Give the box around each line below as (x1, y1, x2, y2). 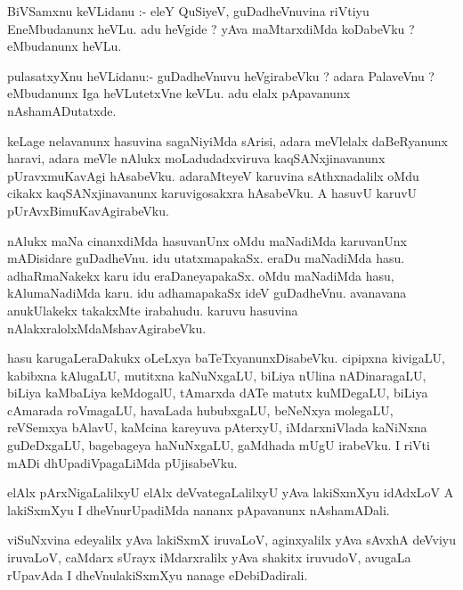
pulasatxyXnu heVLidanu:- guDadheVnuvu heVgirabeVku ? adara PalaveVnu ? (7, 66, 435, 85)
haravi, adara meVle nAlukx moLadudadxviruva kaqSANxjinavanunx (7, 149, 386, 168)
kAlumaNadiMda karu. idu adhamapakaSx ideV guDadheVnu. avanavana (7, 283, 407, 302)
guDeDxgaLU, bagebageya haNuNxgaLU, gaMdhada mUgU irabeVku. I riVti (7, 436, 430, 455)
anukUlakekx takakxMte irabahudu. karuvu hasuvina (7, 300, 298, 319)
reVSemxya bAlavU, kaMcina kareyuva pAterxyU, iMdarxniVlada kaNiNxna (7, 418, 427, 437)
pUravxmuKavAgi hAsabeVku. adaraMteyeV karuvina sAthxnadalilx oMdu (7, 166, 419, 184)
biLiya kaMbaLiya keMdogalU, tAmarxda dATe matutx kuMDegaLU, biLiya (7, 383, 428, 402)
